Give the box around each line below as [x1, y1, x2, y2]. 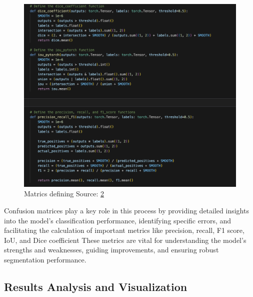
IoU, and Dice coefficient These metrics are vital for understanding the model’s [4, 234, 246, 245]
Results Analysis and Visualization [4, 278, 187, 294]
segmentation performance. [4, 254, 86, 264]
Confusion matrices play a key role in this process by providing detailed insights [4, 205, 249, 215]
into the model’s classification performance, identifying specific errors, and [4, 215, 231, 225]
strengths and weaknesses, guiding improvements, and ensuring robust [4, 244, 219, 255]
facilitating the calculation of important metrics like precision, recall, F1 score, [4, 225, 244, 235]
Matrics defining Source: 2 [24, 188, 104, 199]
